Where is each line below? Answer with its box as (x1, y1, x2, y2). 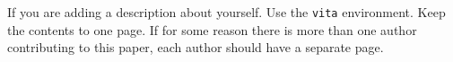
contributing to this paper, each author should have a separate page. (7, 38, 384, 57)
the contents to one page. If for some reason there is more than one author (7, 20, 417, 39)
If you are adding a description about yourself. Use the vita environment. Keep (7, 3, 446, 21)
